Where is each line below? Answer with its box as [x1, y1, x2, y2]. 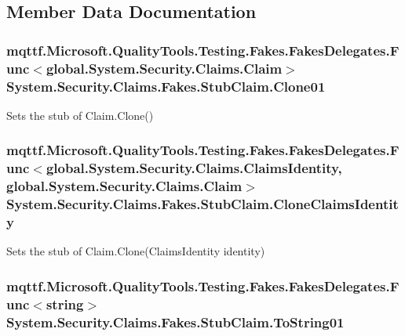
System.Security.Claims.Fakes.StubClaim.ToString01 [6, 312, 345, 331]
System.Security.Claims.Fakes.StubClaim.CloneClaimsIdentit [6, 194, 399, 214]
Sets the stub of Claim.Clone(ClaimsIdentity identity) [6, 243, 265, 259]
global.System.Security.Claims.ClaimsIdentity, [46, 158, 342, 178]
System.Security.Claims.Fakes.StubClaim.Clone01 [6, 76, 326, 96]
